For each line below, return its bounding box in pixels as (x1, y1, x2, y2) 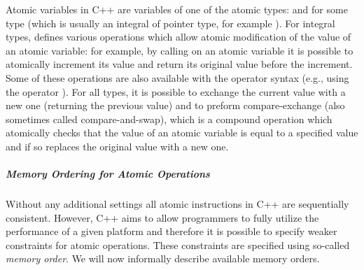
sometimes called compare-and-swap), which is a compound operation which (6, 111, 332, 126)
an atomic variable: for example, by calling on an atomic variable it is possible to (6, 43, 353, 57)
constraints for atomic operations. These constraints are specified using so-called (6, 237, 350, 252)
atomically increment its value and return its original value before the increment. (6, 57, 353, 71)
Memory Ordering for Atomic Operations (6, 166, 210, 181)
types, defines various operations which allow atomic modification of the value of (6, 29, 351, 44)
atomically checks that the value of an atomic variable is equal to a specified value (6, 125, 358, 140)
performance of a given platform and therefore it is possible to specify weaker (6, 224, 337, 239)
